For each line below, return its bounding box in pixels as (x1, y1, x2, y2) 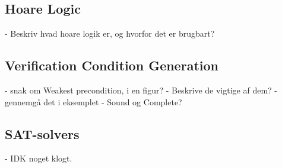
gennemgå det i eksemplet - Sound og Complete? (5, 95, 182, 108)
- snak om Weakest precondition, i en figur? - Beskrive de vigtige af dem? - (5, 84, 277, 96)
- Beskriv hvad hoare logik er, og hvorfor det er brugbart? (5, 27, 215, 40)
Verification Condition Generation (5, 56, 218, 75)
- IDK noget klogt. (5, 152, 72, 164)
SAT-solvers (5, 124, 80, 143)
